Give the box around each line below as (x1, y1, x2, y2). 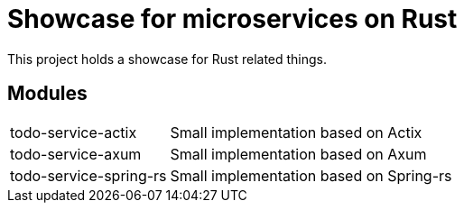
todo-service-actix (10, 123, 137, 142)
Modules (7, 82, 88, 105)
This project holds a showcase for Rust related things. (7, 50, 328, 67)
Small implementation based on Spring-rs (170, 166, 452, 185)
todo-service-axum (10, 144, 142, 163)
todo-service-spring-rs (10, 166, 167, 185)
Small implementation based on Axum (170, 144, 427, 163)
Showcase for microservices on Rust (7, 4, 458, 34)
